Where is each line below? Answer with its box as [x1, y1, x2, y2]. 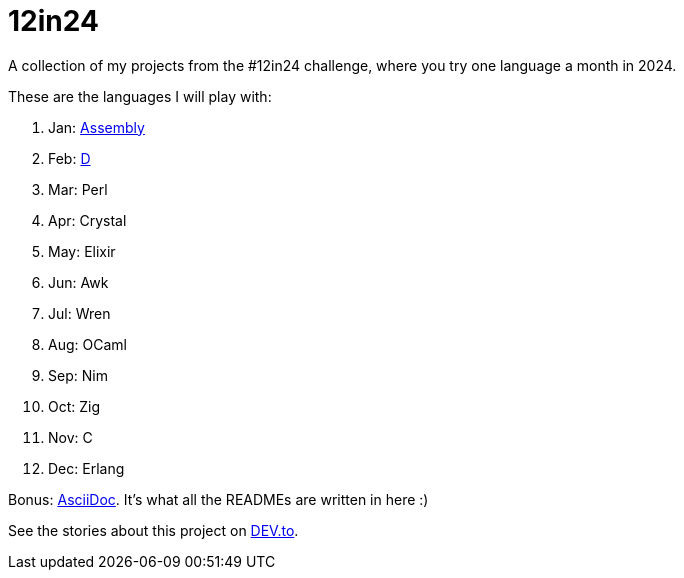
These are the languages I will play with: [8, 87, 272, 105]
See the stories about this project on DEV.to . [8, 521, 299, 539]
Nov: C [48, 428, 93, 446]
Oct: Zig [48, 397, 101, 415]
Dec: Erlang [48, 459, 125, 477]
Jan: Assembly [48, 118, 145, 136]
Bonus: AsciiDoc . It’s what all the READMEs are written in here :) [8, 490, 429, 508]
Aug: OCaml [48, 335, 127, 353]
